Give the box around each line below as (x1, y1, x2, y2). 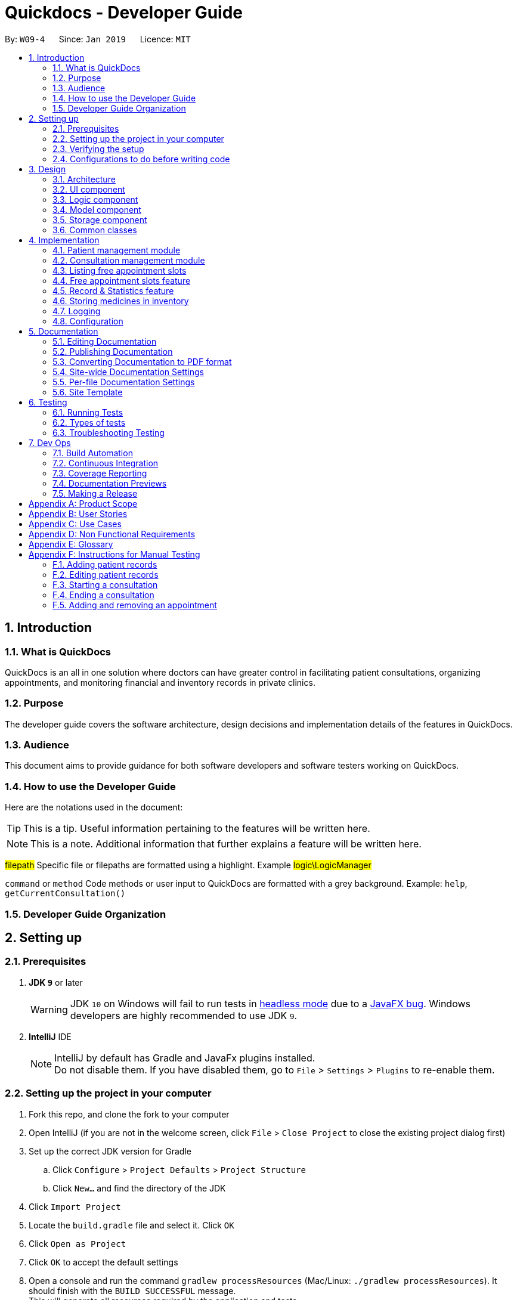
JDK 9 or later (29, 977, 83, 988)
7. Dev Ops (29, 437, 71, 448)
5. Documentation (29, 326, 98, 336)
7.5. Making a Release (52, 488, 138, 499)
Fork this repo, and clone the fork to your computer (29, 1109, 230, 1119)
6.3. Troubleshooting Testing (52, 427, 165, 438)
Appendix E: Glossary (29, 538, 113, 549)
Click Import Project (29, 1201, 121, 1212)
